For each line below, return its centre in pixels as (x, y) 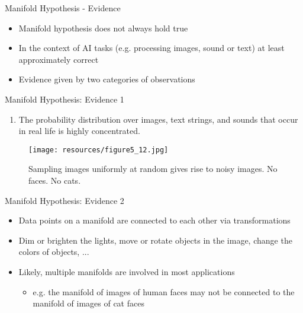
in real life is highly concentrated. (79, 131)
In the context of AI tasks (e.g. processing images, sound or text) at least (151, 48)
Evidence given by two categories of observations (107, 79)
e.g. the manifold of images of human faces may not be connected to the (164, 291)
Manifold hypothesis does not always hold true (103, 28)
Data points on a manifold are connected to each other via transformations (154, 220)
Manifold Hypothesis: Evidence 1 (65, 99)
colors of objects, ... (54, 252)
